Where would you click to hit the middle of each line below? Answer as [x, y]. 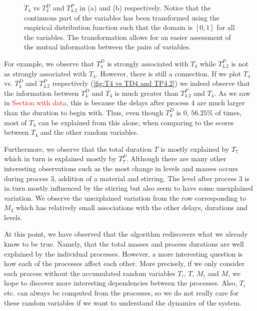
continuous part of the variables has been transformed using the [122, 17]
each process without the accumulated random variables [90, 273]
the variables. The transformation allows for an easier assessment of [127, 37]
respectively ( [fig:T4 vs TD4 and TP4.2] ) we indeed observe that [151, 83]
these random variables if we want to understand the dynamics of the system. [123, 302]
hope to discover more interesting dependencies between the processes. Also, [121, 283]
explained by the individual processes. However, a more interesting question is [123, 253]
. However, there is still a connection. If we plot [168, 73]
